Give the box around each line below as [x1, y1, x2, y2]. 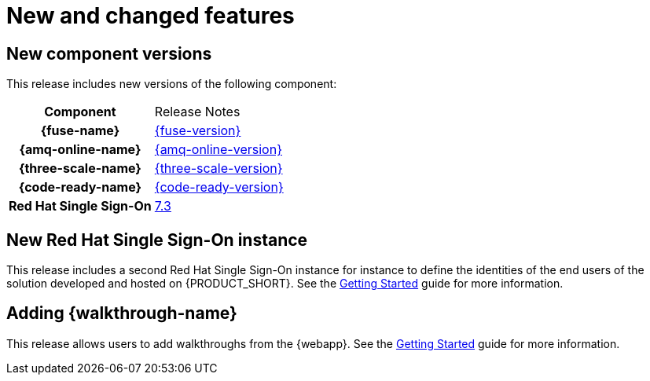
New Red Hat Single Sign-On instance [6, 229, 308, 250]
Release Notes [154, 104, 241, 120]
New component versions [6, 43, 212, 64]
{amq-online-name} [19, 141, 141, 158]
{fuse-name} [40, 123, 120, 139]
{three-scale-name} [18, 160, 141, 177]
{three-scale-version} [154, 160, 283, 177]
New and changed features [6, 2, 295, 29]
